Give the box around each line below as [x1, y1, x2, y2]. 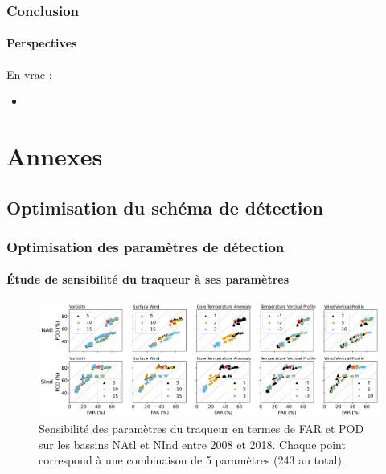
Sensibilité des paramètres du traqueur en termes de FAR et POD [39, 420, 364, 437]
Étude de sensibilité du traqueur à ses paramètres [6, 271, 289, 288]
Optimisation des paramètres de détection [6, 236, 285, 256]
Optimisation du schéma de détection [6, 194, 324, 219]
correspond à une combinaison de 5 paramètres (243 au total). [39, 452, 345, 468]
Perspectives [6, 35, 77, 51]
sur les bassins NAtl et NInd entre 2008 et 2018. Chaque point [39, 435, 346, 452]
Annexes [6, 140, 103, 173]
